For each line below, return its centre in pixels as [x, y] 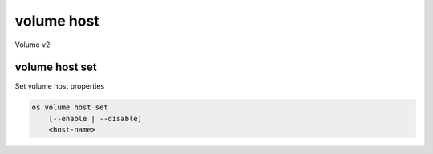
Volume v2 [32, 45]
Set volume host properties [60, 86]
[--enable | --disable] [95, 118]
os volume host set [70, 107]
